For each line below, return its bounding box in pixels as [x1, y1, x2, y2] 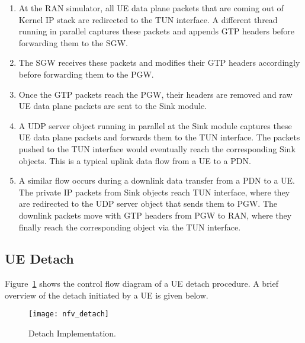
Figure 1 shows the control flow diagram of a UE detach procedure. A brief [5, 277, 279, 290]
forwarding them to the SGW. [18, 36, 128, 49]
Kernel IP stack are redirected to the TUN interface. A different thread [18, 13, 278, 25]
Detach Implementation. [28, 327, 116, 339]
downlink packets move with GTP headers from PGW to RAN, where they [18, 209, 292, 221]
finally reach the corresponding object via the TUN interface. [18, 220, 241, 233]
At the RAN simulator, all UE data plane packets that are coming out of [18, 2, 284, 14]
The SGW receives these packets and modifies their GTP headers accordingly [18, 56, 300, 69]
